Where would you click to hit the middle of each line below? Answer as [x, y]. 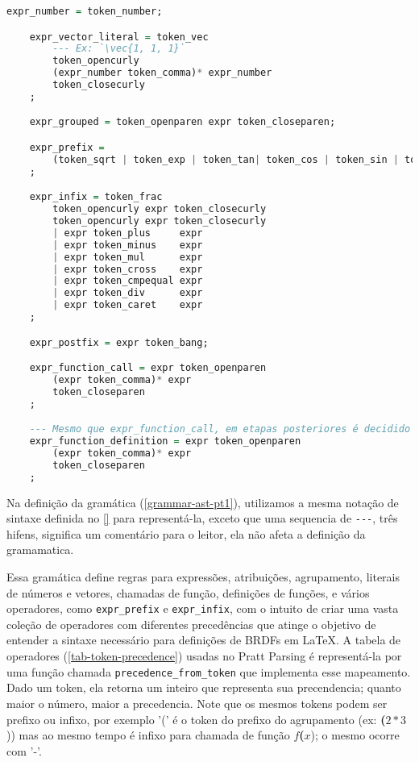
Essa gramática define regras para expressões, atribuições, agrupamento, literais [203, 577]
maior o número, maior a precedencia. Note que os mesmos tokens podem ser [197, 703]
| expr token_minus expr [128, 245]
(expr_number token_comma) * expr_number [162, 73]
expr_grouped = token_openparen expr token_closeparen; [183, 122]
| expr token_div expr [128, 293]
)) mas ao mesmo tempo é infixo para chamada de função [148, 735]
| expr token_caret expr [128, 305]
